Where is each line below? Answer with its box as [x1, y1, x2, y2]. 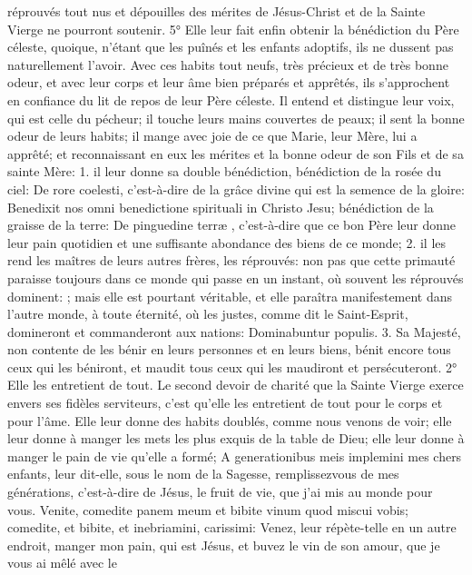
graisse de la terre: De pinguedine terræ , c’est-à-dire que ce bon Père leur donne [7, 215, 457, 234]
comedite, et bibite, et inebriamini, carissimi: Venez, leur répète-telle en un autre [7, 518, 457, 537]
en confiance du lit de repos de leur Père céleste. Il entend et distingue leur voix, [7, 90, 455, 109]
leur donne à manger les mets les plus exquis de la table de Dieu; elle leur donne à [7, 429, 465, 448]
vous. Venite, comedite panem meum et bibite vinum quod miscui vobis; [7, 500, 408, 519]
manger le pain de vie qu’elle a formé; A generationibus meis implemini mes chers [7, 446, 462, 465]
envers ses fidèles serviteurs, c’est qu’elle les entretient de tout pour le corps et [7, 393, 443, 412]
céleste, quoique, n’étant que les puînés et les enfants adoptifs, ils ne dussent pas [7, 37, 454, 56]
